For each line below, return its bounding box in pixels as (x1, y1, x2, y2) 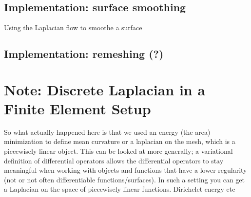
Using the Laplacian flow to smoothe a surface (4, 22, 142, 33)
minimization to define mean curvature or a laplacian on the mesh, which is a (4, 136, 235, 146)
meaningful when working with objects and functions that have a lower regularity (4, 165, 247, 175)
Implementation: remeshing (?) (4, 46, 164, 61)
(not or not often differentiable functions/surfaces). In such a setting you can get (4, 174, 245, 184)
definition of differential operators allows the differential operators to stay (4, 155, 224, 165)
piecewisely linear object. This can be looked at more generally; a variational (4, 146, 233, 156)
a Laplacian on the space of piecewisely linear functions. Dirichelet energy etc (4, 184, 235, 194)
